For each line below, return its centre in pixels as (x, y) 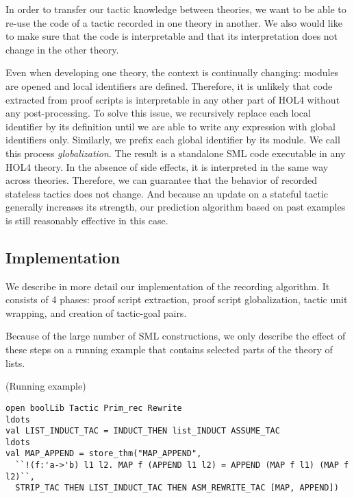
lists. (15, 363)
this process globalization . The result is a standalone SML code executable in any (176, 153)
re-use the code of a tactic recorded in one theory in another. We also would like (174, 22)
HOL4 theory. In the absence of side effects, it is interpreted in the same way (167, 166)
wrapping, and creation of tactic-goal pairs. (96, 312)
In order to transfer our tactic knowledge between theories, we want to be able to (176, 9)
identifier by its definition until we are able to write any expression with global (170, 126)
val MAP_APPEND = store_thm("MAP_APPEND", (104, 454)
